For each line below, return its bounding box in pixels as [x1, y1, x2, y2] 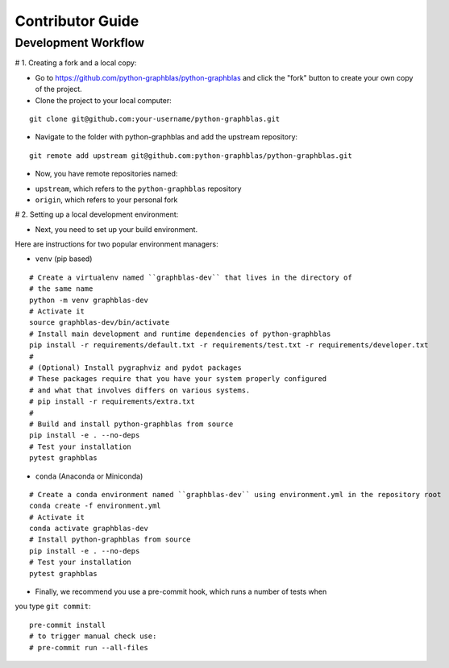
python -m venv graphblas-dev [29, 295, 149, 305]
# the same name [29, 284, 94, 293]
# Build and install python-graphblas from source [29, 419, 234, 429]
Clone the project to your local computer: [35, 95, 173, 105]
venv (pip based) [35, 254, 93, 263]
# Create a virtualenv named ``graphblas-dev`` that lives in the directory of [29, 272, 352, 282]
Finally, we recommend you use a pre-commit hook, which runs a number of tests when [35, 587, 327, 596]
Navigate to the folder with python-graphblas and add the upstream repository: [35, 132, 298, 142]
